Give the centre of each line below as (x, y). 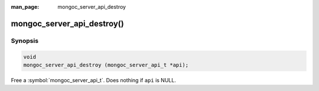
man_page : (25, 7)
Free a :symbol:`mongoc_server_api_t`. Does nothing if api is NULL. (94, 80)
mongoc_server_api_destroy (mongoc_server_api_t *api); (106, 65)
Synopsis (25, 41)
